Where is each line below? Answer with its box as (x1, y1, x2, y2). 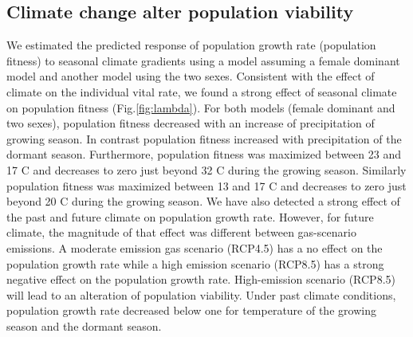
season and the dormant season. (6, 317, 162, 334)
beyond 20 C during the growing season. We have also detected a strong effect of (6, 193, 400, 210)
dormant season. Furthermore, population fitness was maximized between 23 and (6, 146, 402, 163)
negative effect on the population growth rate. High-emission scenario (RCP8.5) (6, 271, 395, 288)
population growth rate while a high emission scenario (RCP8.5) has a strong (6, 255, 384, 272)
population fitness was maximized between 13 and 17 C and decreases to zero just (6, 177, 407, 194)
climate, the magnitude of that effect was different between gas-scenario (6, 224, 356, 241)
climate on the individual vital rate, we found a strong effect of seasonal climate (6, 83, 397, 100)
